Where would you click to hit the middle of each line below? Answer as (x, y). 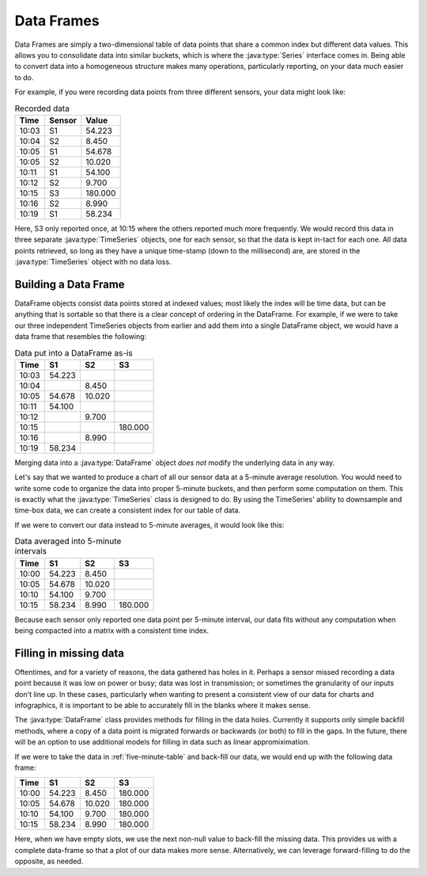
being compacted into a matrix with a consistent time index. (112, 630)
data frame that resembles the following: (81, 337)
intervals (31, 551)
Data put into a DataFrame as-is (74, 352)
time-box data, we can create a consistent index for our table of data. (128, 510)
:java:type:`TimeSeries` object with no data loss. (93, 262)
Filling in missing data (69, 653)
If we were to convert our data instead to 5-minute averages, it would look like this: (149, 525)
